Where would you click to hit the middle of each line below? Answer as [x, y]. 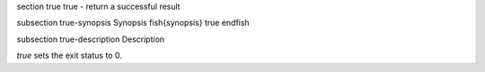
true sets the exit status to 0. [70, 56]
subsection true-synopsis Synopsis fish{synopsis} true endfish [133, 23]
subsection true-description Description [91, 39]
